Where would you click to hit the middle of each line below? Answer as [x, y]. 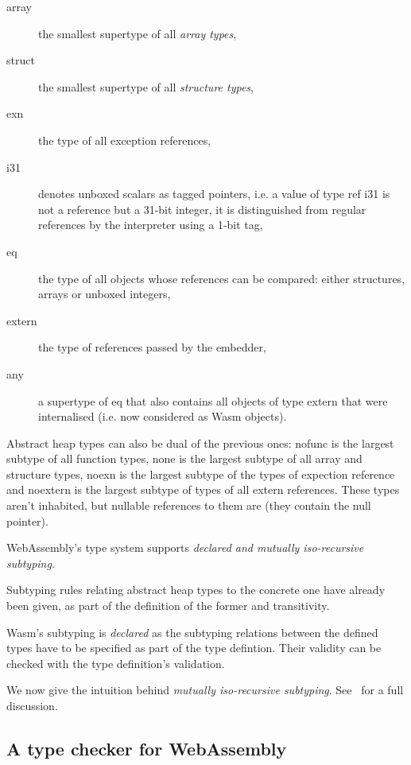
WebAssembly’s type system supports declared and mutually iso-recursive [185, 548]
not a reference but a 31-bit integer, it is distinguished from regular [202, 209]
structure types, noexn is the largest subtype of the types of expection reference [201, 474]
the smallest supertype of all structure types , [146, 86]
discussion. [32, 705]
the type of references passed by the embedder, [152, 347]
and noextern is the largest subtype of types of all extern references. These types [203, 489]
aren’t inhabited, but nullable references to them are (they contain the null [189, 505]
